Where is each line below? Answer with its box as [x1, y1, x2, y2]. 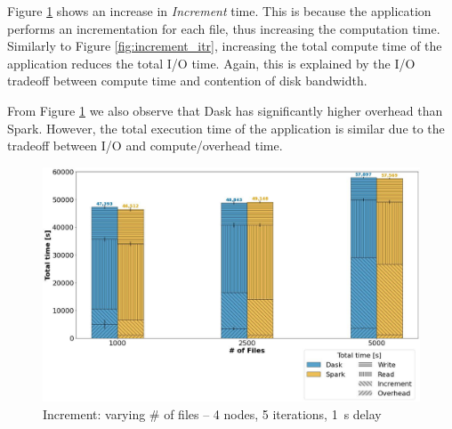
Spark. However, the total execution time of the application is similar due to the [7, 118, 445, 137]
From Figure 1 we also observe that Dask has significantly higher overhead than [7, 101, 443, 119]
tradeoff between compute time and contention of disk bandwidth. [7, 71, 367, 90]
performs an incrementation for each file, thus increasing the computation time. [7, 19, 440, 37]
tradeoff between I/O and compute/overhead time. [7, 136, 283, 155]
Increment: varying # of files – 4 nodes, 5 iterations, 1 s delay [43, 404, 382, 423]
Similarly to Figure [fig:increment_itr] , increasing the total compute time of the [7, 36, 442, 55]
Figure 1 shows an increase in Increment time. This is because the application [7, 2, 432, 20]
